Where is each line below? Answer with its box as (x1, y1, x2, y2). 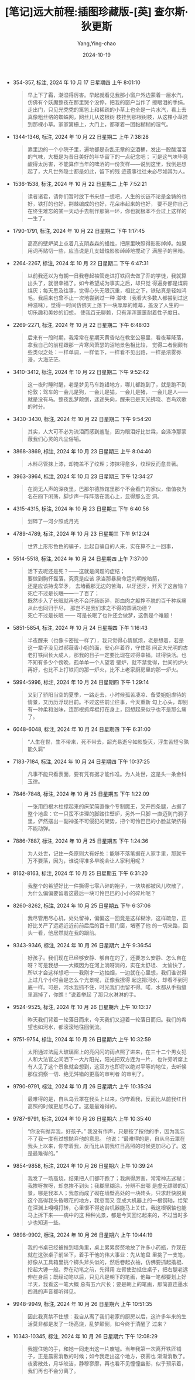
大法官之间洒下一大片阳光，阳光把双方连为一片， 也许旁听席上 (37, 1055, 189, 1062)
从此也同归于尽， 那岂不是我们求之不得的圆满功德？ (27, 604, 152, 612)
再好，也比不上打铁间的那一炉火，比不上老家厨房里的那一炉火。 (27, 666, 182, 673)
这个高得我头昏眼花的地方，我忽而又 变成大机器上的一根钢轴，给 (27, 1197, 183, 1204)
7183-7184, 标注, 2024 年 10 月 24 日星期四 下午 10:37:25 (12, 758, 150, 765)
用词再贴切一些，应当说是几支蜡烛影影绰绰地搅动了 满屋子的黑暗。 (27, 247, 189, 254)
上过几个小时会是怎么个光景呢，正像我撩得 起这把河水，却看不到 (27, 976, 183, 983)
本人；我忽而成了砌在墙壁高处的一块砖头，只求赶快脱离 (53, 1189, 187, 1197)
